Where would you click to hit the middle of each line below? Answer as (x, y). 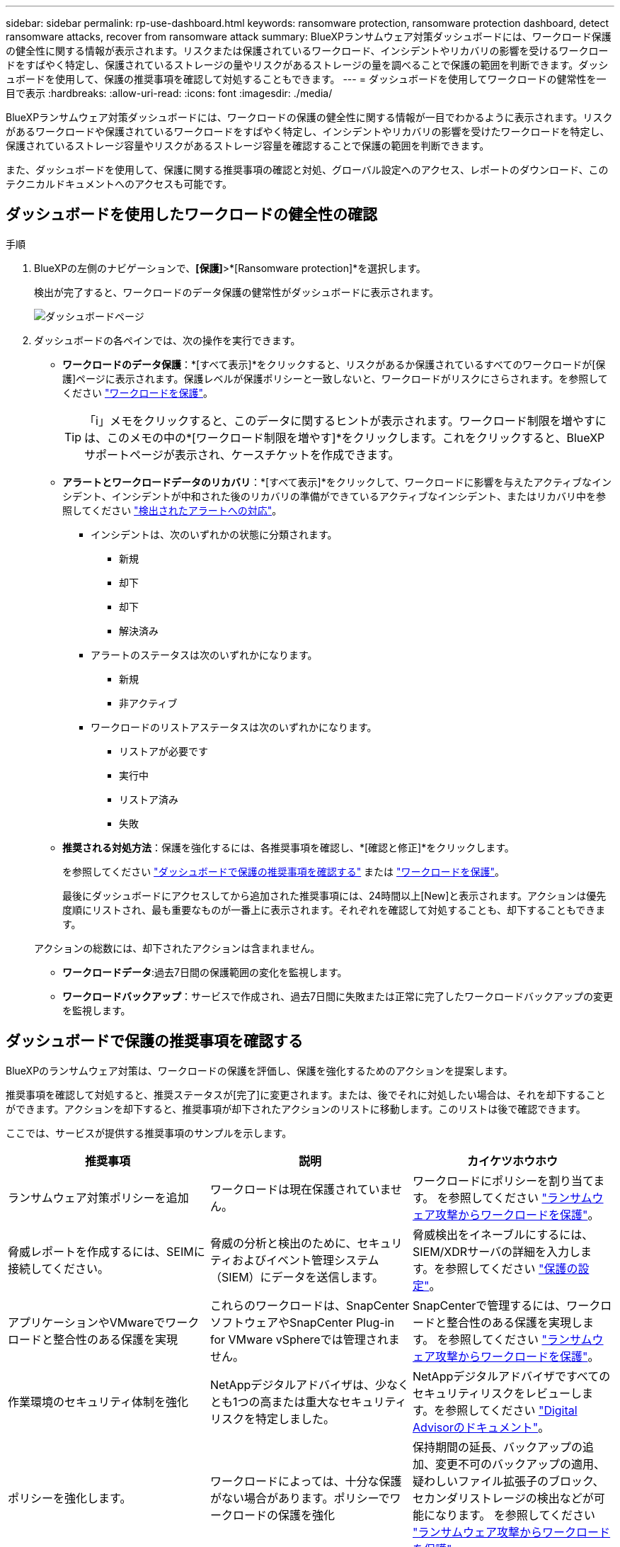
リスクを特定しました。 (272, 1418)
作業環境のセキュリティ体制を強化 (98, 1401)
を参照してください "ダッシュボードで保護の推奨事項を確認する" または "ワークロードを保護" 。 (284, 871)
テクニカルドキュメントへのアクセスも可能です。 (119, 184)
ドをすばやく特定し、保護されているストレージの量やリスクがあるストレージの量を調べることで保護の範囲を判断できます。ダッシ (307, 65)
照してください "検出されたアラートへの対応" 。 (172, 510)
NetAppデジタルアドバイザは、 (292, 1384)
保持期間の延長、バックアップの (497, 1447)
